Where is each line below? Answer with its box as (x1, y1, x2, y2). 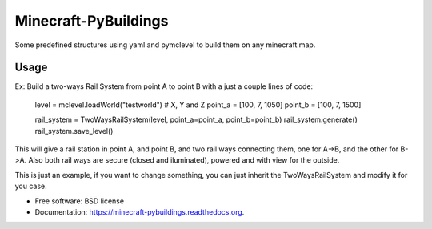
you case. (14, 181, 47, 191)
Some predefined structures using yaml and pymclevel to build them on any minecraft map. (14, 40, 316, 50)
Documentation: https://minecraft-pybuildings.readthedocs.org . (34, 207, 245, 216)
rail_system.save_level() (34, 126, 114, 135)
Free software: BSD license (34, 196, 124, 206)
